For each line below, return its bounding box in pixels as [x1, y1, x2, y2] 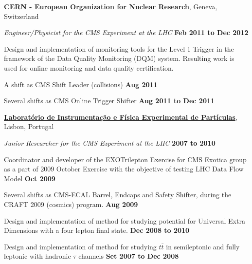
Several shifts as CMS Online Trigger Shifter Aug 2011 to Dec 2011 [4, 95, 215, 106]
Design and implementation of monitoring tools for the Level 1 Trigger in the [4, 43, 234, 54]
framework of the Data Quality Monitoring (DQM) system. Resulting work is [4, 53, 234, 63]
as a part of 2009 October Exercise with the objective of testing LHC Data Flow [4, 164, 244, 174]
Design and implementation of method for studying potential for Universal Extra [4, 215, 245, 226]
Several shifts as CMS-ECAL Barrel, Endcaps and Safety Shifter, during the [4, 189, 232, 200]
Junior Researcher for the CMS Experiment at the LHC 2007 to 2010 [4, 137, 216, 148]
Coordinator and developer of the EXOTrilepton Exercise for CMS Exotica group [4, 154, 247, 164]
